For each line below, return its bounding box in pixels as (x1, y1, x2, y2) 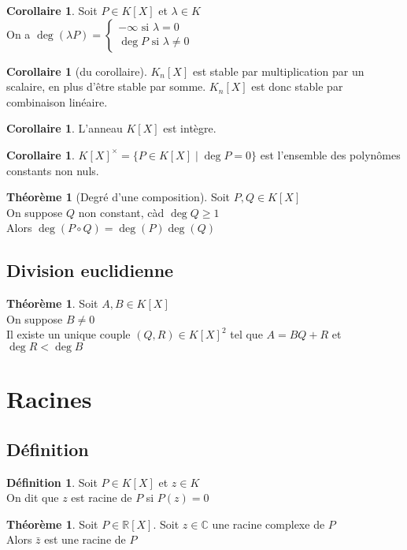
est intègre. (163, 120, 216, 137)
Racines (6, 383, 92, 415)
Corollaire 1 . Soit (6, 2, 98, 18)
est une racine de (44, 531, 126, 548)
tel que (230, 326, 263, 342)
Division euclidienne (6, 258, 174, 282)
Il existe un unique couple (6, 326, 131, 342)
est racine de (71, 489, 132, 506)
